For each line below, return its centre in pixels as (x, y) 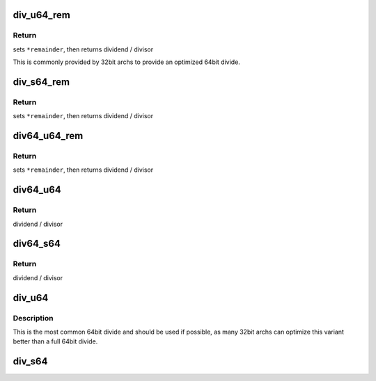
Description (33, 318)
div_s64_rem (41, 82)
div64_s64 (37, 244)
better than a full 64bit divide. (55, 341)
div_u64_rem (42, 15)
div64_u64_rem (48, 136)
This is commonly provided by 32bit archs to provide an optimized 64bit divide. (126, 62)
